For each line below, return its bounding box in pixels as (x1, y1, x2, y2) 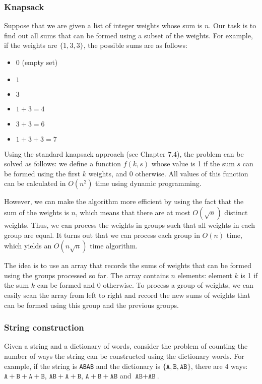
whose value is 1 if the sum (151, 158, 235, 169)
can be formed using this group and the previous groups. (4, 299, 179, 310)
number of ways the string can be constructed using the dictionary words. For (4, 350, 244, 361)
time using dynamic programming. (95, 178, 202, 188)
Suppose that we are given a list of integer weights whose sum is (4, 20, 203, 31)
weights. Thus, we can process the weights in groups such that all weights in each (4, 219, 255, 230)
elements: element (177, 270, 232, 280)
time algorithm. (90, 240, 138, 251)
